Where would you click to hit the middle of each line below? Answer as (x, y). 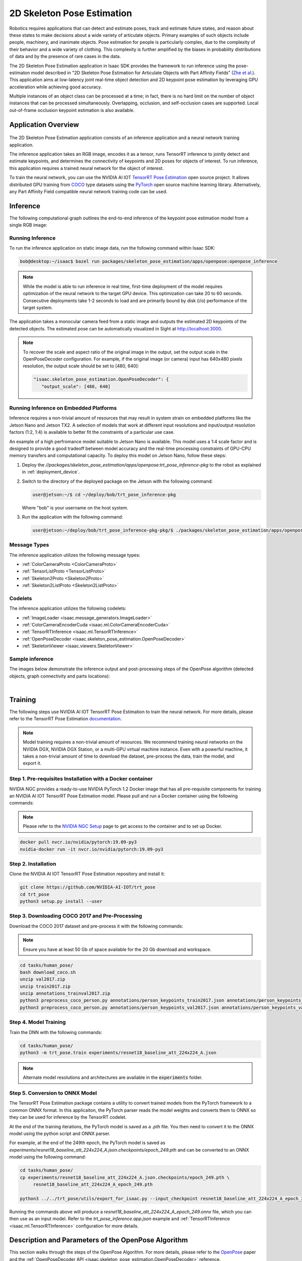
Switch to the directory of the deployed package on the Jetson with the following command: (118, 481)
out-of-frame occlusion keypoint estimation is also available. (72, 110)
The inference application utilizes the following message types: (75, 555)
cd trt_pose (35, 894)
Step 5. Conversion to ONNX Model (53, 1093)
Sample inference (31, 659)
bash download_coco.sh (48, 972)
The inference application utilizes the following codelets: (68, 608)
